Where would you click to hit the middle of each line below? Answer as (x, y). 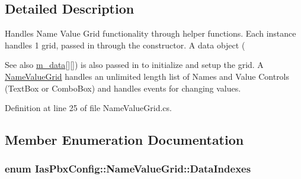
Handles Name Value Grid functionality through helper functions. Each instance (150, 33)
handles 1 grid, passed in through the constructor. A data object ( (125, 45)
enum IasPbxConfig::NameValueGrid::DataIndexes (128, 169)
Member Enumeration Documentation (124, 140)
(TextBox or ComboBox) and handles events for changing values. (123, 88)
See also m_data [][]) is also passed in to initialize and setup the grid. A (134, 65)
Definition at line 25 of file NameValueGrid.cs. (88, 108)
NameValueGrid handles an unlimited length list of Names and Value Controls (147, 76)
